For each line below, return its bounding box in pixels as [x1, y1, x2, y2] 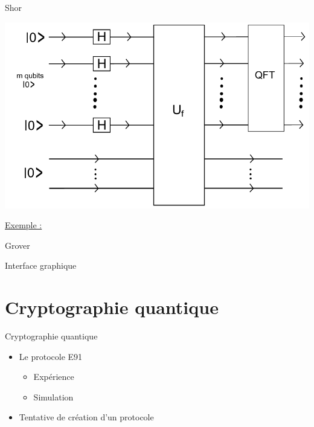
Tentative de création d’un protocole [19, 411, 154, 423]
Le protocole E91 [19, 350, 83, 362]
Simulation [33, 390, 74, 403]
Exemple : [5, 219, 42, 231]
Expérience [33, 370, 74, 383]
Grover [5, 239, 30, 251]
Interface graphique [5, 259, 77, 272]
